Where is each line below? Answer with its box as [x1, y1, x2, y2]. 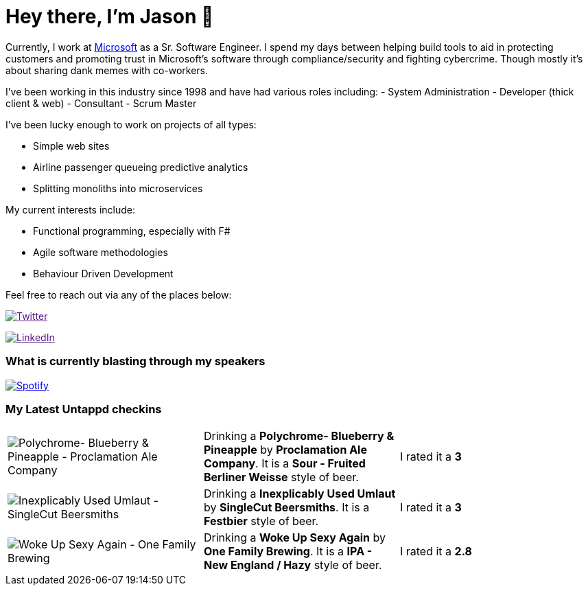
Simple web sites [33, 139, 110, 152]
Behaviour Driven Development [33, 267, 174, 279]
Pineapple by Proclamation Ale [203, 443, 367, 457]
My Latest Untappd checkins [5, 402, 162, 416]
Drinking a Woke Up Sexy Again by [203, 531, 386, 545]
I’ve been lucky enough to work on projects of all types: [5, 118, 257, 130]
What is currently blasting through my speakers [5, 354, 266, 369]
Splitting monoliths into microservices [33, 182, 203, 194]
